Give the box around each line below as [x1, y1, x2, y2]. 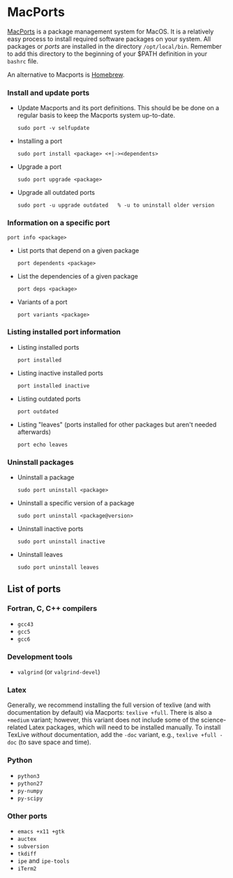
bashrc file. [7, 57, 39, 65]
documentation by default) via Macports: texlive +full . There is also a [7, 708, 213, 717]
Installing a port [17, 137, 63, 145]
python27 [17, 780, 43, 787]
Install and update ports [7, 88, 90, 98]
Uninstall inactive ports [17, 525, 84, 533]
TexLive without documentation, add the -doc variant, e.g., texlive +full [7, 731, 217, 739]
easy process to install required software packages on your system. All [7, 34, 211, 43]
